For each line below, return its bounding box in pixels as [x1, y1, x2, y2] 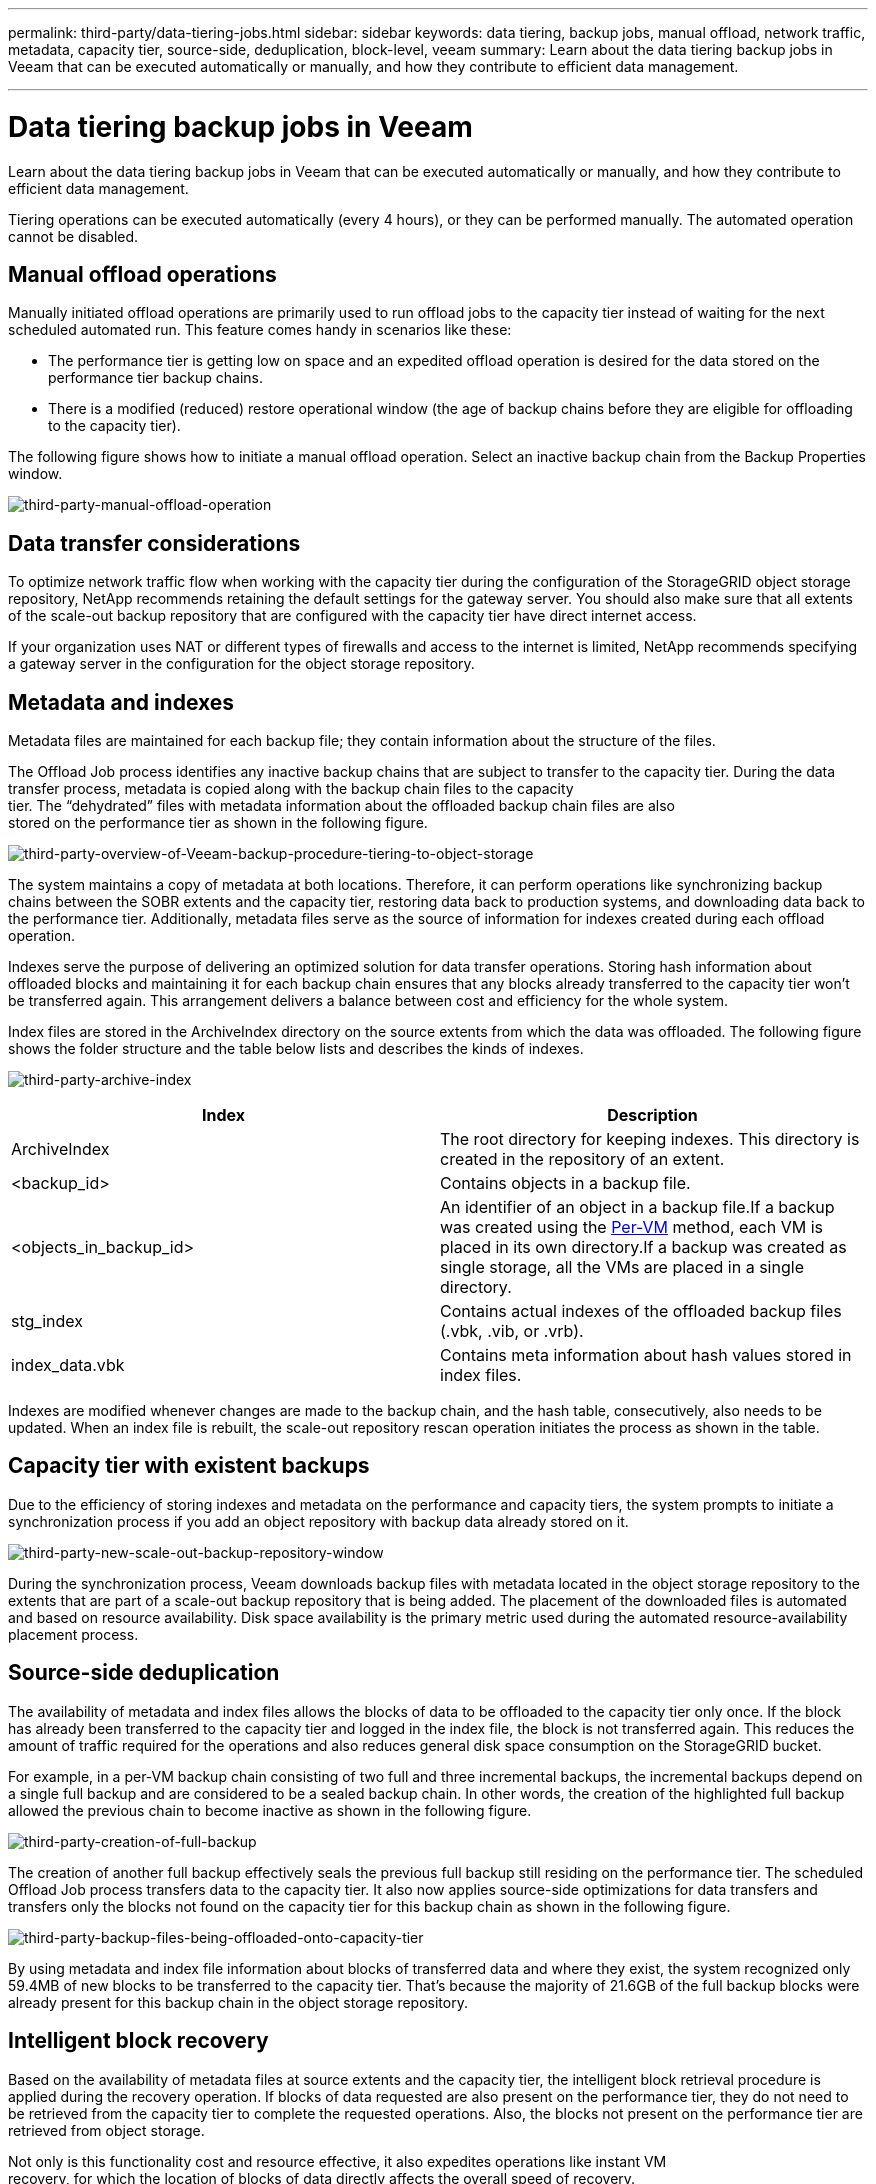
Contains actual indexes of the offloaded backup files [440, 1301, 842, 1322]
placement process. [8, 1625, 139, 1643]
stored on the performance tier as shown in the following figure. [8, 814, 428, 832]
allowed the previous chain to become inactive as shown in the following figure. [8, 1801, 532, 1819]
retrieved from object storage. [8, 2121, 205, 2139]
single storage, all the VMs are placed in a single [440, 1257, 804, 1278]
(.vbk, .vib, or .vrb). [440, 1321, 584, 1342]
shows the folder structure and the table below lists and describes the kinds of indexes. [8, 1040, 584, 1058]
